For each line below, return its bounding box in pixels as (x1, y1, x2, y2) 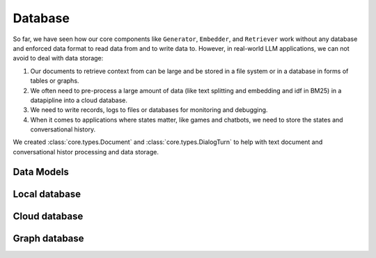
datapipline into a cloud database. (30, 96, 128, 104)
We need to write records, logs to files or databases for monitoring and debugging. (30, 106, 268, 114)
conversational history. (30, 125, 96, 134)
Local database (13, 188, 81, 200)
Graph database (13, 232, 84, 244)
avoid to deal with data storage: (13, 54, 104, 63)
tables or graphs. (30, 76, 79, 85)
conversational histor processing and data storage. (13, 147, 159, 156)
